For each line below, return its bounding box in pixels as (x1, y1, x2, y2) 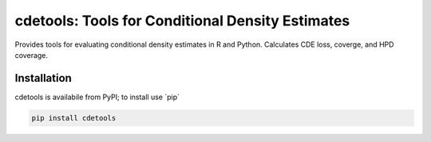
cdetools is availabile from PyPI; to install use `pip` (14, 92, 180, 102)
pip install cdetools (31, 113, 117, 122)
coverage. (14, 50, 48, 59)
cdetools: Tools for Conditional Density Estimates (14, 12, 350, 29)
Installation (14, 71, 72, 85)
